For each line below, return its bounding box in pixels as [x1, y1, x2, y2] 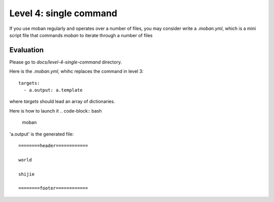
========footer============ [18, 185, 88, 191]
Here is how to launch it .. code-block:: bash [9, 108, 102, 114]
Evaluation [9, 46, 44, 54]
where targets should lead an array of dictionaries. [9, 98, 115, 105]
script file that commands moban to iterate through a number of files [9, 32, 153, 38]
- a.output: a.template [23, 87, 83, 93]
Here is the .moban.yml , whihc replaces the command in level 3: [9, 69, 144, 75]
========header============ [18, 143, 88, 148]
